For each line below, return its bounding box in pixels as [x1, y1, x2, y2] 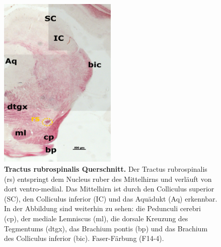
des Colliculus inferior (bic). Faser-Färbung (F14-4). [4, 233, 164, 243]
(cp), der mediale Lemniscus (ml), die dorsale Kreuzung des [4, 213, 188, 223]
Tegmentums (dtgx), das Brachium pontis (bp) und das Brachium [4, 223, 208, 233]
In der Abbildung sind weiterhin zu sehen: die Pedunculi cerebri [4, 203, 201, 214]
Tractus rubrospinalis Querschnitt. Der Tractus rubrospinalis [4, 164, 207, 174]
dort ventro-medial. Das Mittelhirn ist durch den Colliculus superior [4, 183, 214, 194]
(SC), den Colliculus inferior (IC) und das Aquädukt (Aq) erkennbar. [4, 193, 217, 204]
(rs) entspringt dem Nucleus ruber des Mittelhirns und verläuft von [4, 173, 212, 184]
